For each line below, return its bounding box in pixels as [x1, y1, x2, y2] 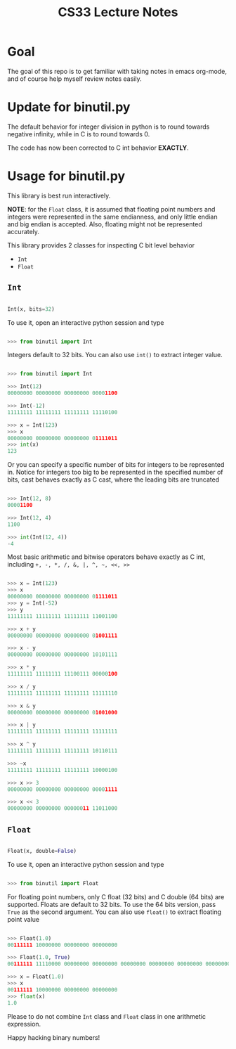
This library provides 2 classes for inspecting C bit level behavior [7, 240, 195, 250]
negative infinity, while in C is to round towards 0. [7, 129, 150, 138]
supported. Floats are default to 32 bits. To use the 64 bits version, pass [7, 900, 216, 908]
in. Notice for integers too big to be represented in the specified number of [7, 468, 223, 477]
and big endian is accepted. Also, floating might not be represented [7, 219, 202, 229]
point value [7, 915, 40, 923]
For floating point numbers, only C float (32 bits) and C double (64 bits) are [7, 892, 225, 901]
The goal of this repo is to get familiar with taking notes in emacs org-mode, [7, 67, 227, 75]
